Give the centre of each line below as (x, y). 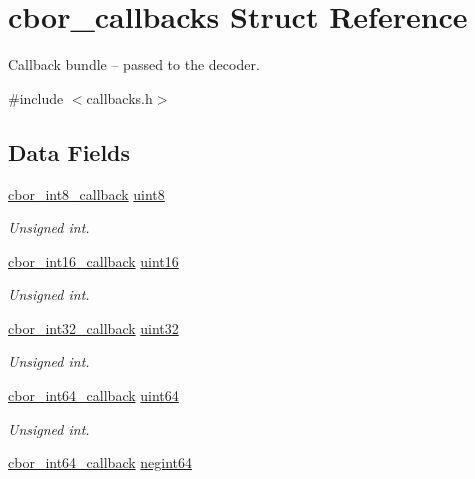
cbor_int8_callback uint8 (86, 193)
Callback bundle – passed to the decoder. (134, 64)
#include (36, 97)
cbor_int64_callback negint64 (100, 462)
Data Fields (69, 151)
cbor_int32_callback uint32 (93, 327)
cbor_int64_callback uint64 (93, 395)
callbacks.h (119, 97)
